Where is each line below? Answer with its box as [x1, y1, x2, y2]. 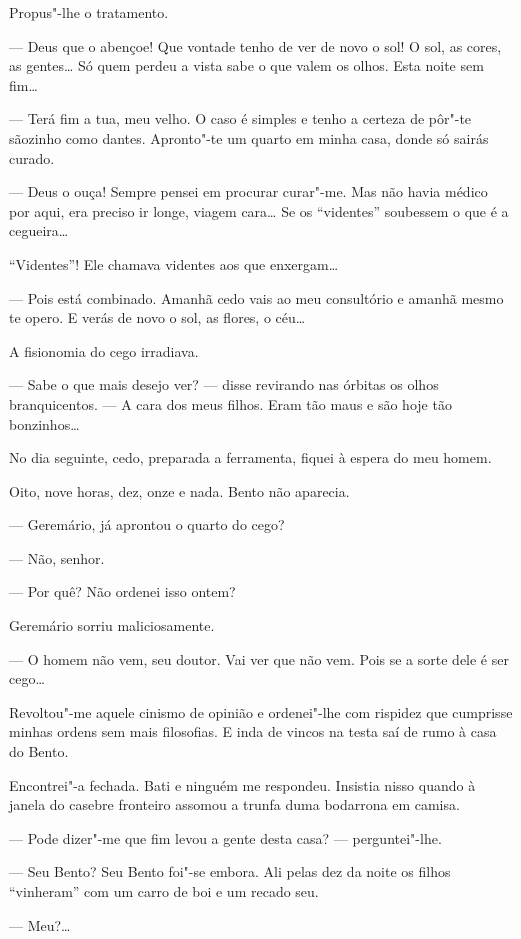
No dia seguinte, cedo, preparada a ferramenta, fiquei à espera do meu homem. [9, 447, 492, 468]
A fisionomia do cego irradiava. [9, 340, 199, 361]
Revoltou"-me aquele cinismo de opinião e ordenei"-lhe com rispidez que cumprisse [9, 701, 513, 722]
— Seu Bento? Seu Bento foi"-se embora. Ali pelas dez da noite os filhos [9, 861, 451, 882]
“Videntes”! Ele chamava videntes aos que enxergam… [9, 253, 339, 274]
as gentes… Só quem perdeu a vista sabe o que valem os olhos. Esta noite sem [9, 55, 484, 76]
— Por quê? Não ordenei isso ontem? [9, 581, 236, 602]
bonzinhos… [9, 413, 80, 434]
